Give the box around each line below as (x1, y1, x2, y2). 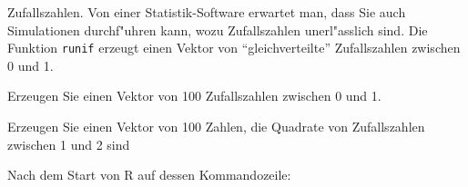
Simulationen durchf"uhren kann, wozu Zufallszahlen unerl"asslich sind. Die (7, 20, 428, 39)
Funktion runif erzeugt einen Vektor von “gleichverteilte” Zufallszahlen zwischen (7, 38, 461, 57)
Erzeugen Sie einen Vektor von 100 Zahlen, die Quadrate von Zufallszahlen (7, 117, 425, 136)
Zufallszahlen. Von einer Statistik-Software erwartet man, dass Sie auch (7, 3, 406, 21)
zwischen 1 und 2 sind (7, 134, 130, 153)
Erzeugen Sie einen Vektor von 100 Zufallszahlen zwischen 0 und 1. (7, 86, 382, 105)
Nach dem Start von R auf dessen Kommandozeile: (7, 165, 291, 184)
